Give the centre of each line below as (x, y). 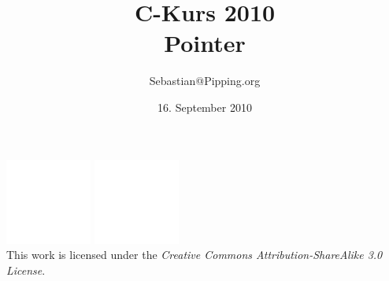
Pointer (205, 43)
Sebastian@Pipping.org (205, 81)
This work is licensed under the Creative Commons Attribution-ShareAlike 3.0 (194, 255)
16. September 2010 (205, 107)
